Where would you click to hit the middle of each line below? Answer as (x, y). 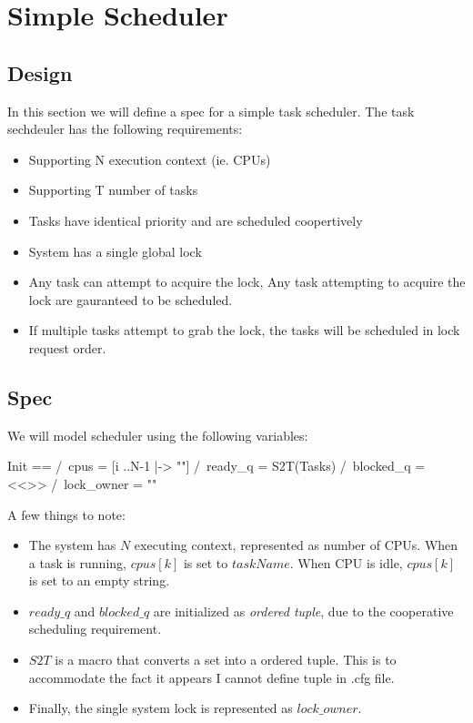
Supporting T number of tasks (113, 190)
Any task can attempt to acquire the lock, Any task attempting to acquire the (247, 282)
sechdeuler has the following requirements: (125, 129)
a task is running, (77, 562)
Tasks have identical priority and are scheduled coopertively (196, 220)
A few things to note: (66, 514)
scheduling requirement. (95, 629)
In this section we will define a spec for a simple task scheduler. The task (211, 111)
